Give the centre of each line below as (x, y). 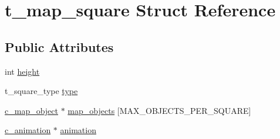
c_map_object (31, 110)
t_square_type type (41, 91)
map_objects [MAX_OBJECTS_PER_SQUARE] (159, 110)
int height (22, 71)
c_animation (28, 130)
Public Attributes (59, 46)
